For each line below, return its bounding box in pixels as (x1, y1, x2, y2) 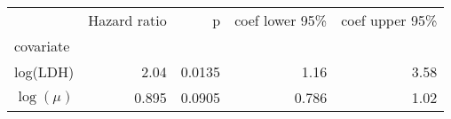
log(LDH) (14, 61, 75, 82)
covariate (14, 36, 70, 56)
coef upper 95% (341, 10, 438, 30)
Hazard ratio (88, 10, 167, 30)
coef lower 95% (234, 10, 328, 30)
